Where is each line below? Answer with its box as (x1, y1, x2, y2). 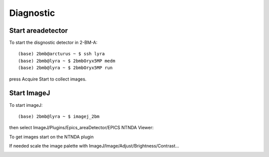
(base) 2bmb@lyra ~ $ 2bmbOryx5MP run (18, 65, 113, 71)
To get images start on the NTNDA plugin (9, 134, 94, 140)
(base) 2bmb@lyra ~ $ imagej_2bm (18, 113, 100, 119)
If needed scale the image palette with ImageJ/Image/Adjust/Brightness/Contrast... (9, 143, 179, 149)
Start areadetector (9, 26, 68, 35)
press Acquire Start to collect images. (9, 76, 87, 82)
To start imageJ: (9, 102, 43, 108)
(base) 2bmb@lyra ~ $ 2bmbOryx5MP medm (18, 58, 116, 64)
